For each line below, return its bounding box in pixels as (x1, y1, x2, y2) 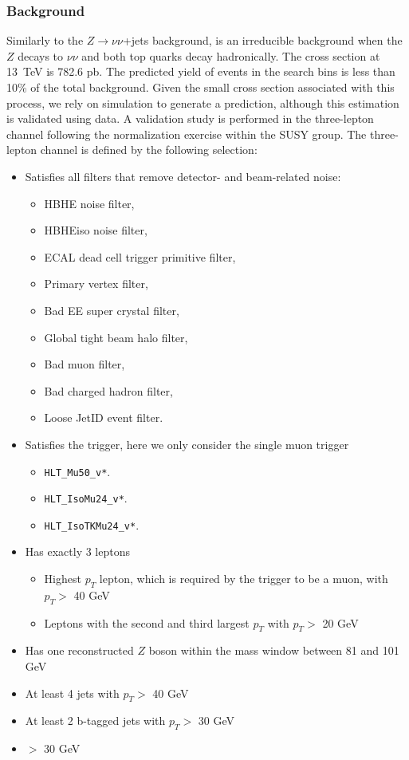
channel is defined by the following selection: (40, 141, 258, 158)
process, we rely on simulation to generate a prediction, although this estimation (6, 94, 399, 111)
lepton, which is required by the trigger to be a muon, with (99, 570, 388, 587)
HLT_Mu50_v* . (44, 463, 111, 479)
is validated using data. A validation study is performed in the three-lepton (6, 110, 374, 127)
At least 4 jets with (25, 684, 120, 701)
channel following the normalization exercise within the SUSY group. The (6, 125, 367, 142)
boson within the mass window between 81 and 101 (148, 642, 399, 659)
